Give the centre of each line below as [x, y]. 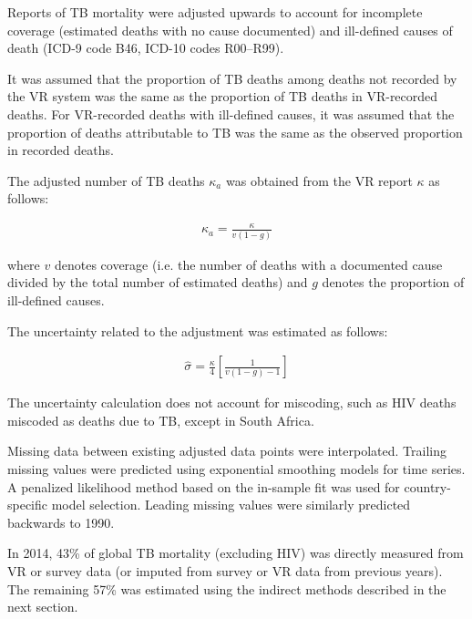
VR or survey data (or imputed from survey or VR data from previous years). [225, 570]
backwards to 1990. [61, 522]
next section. [43, 607]
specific [28, 505]
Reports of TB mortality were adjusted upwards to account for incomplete [215, 12]
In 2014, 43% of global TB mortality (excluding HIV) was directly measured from [236, 553]
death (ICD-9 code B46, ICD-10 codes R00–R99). [146, 48]
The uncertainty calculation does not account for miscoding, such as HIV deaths [232, 402]
